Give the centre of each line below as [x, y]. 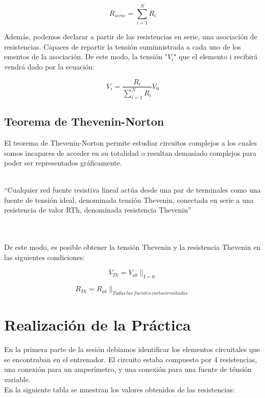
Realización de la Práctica [98, 325]
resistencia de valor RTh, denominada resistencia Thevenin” [98, 210]
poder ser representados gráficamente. [63, 163]
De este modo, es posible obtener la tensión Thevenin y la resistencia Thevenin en [132, 247]
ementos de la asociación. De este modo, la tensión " [86, 56]
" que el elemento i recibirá [216, 56]
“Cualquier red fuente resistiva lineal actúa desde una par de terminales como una [132, 190]
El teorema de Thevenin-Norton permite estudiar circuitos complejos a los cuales [131, 142]
